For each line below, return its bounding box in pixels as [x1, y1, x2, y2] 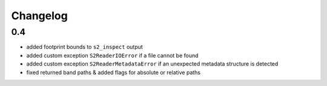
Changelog [11, 9, 68, 22]
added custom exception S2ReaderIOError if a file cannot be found [26, 52, 199, 59]
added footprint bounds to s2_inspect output [26, 43, 144, 51]
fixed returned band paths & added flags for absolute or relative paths [26, 69, 201, 76]
